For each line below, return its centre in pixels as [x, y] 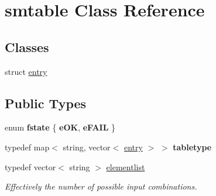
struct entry [26, 71]
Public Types [46, 103]
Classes [27, 47]
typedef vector [30, 166]
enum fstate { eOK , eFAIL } [60, 127]
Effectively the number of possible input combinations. [101, 186]
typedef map [27, 147]
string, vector [87, 147]
